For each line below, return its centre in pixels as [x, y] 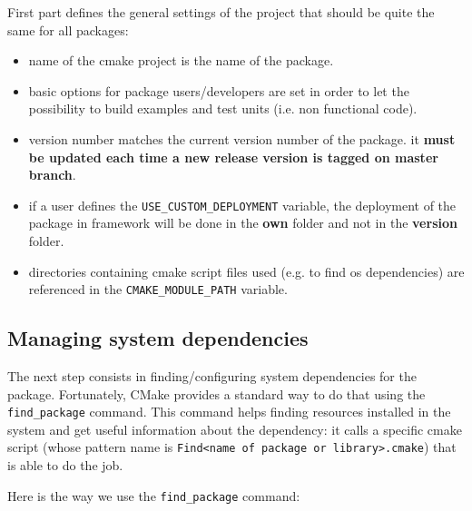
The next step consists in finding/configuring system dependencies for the [212, 376]
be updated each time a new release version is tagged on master [233, 157]
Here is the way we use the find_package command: [154, 495]
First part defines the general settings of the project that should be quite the [221, 12]
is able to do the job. [65, 465]
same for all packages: [68, 29]
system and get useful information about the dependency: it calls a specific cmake [235, 429]
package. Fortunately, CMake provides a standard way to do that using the [216, 393]
